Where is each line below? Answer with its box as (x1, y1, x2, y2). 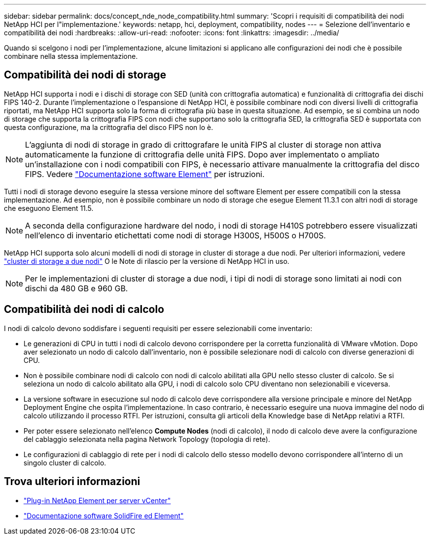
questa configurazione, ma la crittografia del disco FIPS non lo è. (4, 123, 213, 131)
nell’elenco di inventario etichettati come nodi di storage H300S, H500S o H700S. (25, 230, 326, 240)
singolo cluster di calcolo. (24, 458, 107, 467)
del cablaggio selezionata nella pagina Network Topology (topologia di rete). (24, 435, 270, 443)
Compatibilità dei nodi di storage (4, 69, 166, 81)
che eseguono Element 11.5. (4, 204, 94, 212)
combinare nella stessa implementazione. (4, 52, 138, 60)
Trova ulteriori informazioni (4, 475, 140, 488)
